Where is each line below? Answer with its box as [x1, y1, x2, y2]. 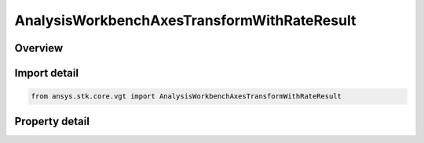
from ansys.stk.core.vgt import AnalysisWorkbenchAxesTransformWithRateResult [31, 92, 342, 101]
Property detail [14, 114, 90, 128]
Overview [14, 41, 64, 55]
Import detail [14, 66, 79, 80]
